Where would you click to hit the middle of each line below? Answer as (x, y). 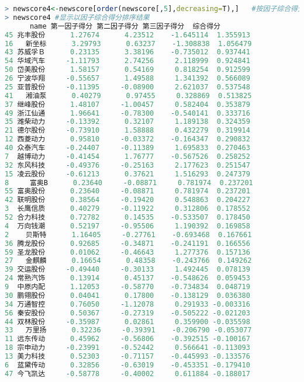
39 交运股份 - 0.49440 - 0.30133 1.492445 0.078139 (127, 270)
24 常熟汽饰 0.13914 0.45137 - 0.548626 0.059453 (127, 278)
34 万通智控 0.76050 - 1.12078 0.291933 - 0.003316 (127, 304)
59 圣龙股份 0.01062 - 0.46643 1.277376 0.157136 (127, 252)
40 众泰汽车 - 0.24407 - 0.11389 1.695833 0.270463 (127, 148)
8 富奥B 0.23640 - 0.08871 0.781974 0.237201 (129, 183)
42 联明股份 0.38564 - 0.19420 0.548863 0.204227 (127, 200)
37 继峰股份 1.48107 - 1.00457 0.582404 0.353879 (127, 104)
